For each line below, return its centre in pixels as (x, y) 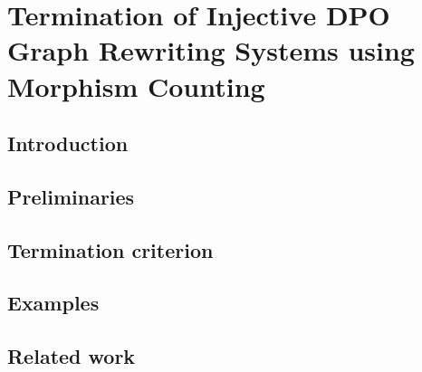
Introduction (68, 143)
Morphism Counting (136, 86)
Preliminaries (71, 196)
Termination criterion (110, 249)
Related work (72, 356)
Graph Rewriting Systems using (211, 50)
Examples (53, 303)
